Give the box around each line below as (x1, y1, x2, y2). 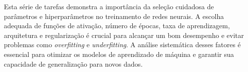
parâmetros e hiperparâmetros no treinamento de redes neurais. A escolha (4, 11, 224, 21)
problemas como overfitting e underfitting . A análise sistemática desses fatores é (4, 39, 241, 50)
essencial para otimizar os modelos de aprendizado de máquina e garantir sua (4, 49, 234, 59)
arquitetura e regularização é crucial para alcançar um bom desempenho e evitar (4, 30, 244, 40)
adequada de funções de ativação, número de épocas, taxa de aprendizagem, (4, 20, 230, 31)
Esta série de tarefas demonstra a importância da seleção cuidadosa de (4, 1, 214, 11)
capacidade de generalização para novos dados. (4, 58, 143, 69)
